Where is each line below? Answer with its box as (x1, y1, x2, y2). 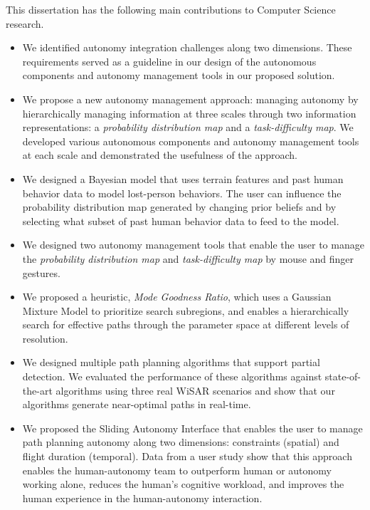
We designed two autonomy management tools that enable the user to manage (22, 237, 364, 252)
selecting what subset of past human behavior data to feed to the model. (22, 213, 339, 228)
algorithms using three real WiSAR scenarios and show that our (55, 382, 335, 397)
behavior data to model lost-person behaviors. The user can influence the (22, 185, 342, 200)
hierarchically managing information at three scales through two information (22, 105, 356, 120)
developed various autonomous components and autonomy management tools (22, 133, 359, 148)
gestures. (22, 265, 60, 280)
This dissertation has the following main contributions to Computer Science (6, 2, 336, 16)
